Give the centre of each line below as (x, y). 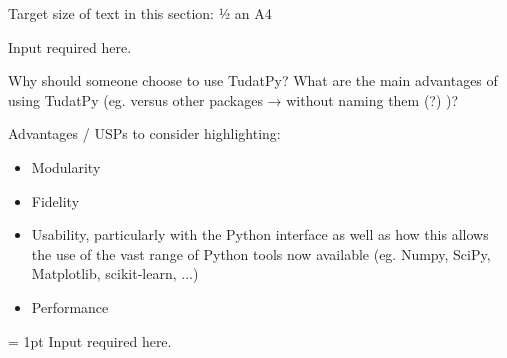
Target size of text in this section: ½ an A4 (140, 13)
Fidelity (55, 200)
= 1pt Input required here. (90, 340)
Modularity (66, 166)
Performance (70, 306)
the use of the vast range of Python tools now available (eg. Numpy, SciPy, (261, 253)
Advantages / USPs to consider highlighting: (144, 133)
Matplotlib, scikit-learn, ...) (115, 273)
